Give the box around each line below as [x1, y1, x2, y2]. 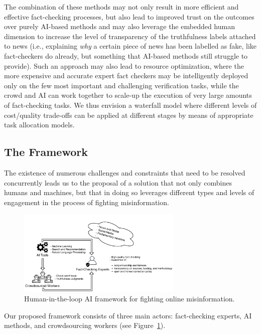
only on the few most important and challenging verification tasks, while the [4, 80, 239, 90]
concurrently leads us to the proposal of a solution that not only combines [4, 177, 232, 188]
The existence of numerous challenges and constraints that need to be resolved [4, 167, 245, 178]
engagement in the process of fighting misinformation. [4, 197, 169, 207]
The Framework [4, 144, 88, 159]
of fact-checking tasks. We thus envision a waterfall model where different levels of [4, 99, 257, 110]
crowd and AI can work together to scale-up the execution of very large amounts [4, 90, 252, 100]
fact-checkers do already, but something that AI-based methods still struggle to [4, 50, 248, 61]
